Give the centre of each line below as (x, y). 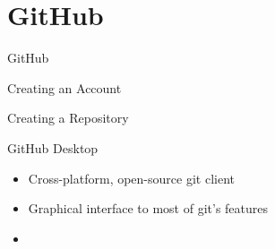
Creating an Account (64, 87)
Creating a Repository (68, 118)
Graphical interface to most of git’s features (148, 208)
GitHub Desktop (53, 147)
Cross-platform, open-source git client (131, 178)
